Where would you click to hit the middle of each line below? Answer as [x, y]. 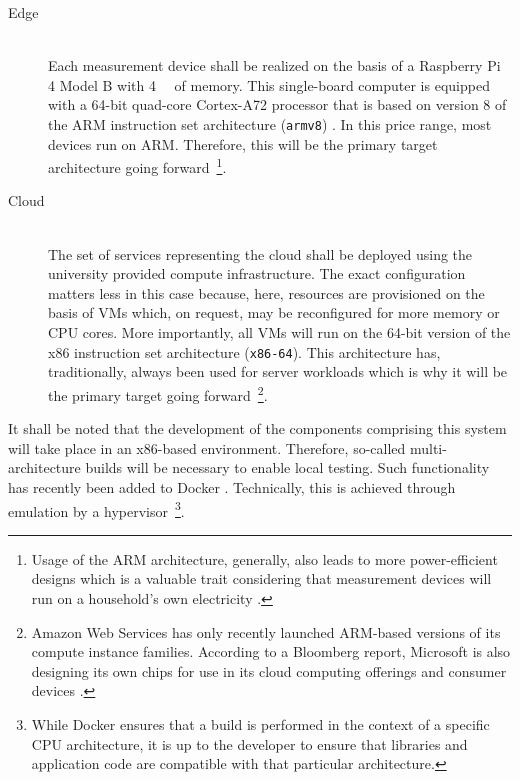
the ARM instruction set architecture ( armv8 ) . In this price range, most [270, 123]
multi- [428, 447]
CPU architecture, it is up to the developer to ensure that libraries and [249, 743]
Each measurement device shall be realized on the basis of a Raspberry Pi [274, 65]
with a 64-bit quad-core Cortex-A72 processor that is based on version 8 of [277, 104]
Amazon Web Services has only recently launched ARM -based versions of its [266, 631]
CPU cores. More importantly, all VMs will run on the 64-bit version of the [279, 332]
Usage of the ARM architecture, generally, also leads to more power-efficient [264, 558]
